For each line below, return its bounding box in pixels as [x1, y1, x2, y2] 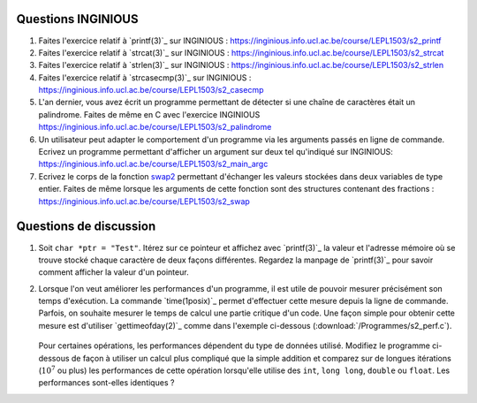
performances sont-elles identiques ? [38, 377, 175, 388]
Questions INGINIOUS [16, 11, 139, 27]
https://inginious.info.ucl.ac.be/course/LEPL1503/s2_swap [38, 195, 251, 207]
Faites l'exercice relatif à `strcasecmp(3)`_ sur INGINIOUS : [38, 72, 252, 83]
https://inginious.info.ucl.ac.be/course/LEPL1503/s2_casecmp [38, 85, 264, 95]
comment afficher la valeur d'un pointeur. [38, 267, 189, 278]
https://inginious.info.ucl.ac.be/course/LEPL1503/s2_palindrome [38, 122, 272, 133]
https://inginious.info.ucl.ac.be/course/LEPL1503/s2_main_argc [38, 159, 269, 170]
